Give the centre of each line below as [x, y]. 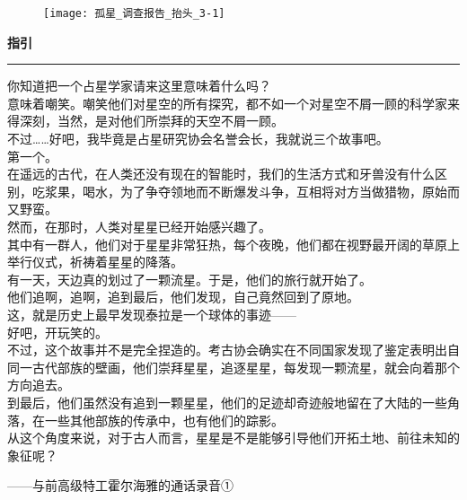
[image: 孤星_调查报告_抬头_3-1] [134, 13]
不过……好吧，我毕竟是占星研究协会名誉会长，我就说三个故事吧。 [198, 139]
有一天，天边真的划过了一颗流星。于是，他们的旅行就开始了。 [189, 279]
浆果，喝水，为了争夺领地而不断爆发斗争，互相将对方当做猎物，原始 [246, 191]
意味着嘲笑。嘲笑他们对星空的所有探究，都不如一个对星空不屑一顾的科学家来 [233, 103]
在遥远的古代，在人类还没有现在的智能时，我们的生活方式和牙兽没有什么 [221, 174]
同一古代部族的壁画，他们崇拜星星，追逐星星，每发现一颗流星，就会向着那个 [233, 367]
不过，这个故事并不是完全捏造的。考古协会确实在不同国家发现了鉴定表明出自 [233, 350]
